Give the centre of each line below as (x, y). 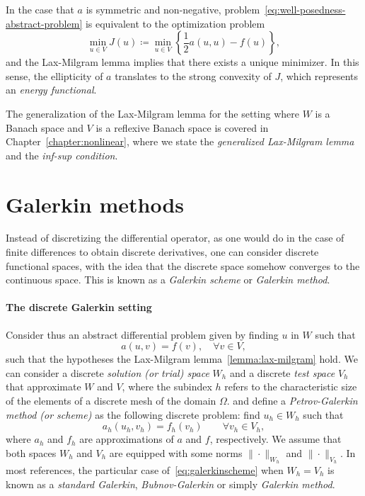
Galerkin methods (95, 204)
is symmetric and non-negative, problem (173, 9)
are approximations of (127, 439)
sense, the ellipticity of (54, 75)
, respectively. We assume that (276, 439)
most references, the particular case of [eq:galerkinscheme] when (145, 470)
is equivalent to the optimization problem (175, 23)
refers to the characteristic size (291, 387)
